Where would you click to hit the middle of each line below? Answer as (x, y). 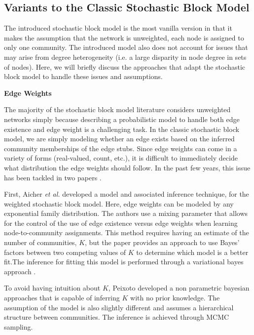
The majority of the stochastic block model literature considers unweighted (117, 109)
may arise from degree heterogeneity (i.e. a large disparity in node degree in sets (125, 57)
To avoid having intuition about (52, 288)
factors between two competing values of (65, 252)
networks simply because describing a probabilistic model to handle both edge (122, 119)
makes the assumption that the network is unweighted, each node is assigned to (124, 37)
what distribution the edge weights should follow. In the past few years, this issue (127, 167)
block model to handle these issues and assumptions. (83, 76)
